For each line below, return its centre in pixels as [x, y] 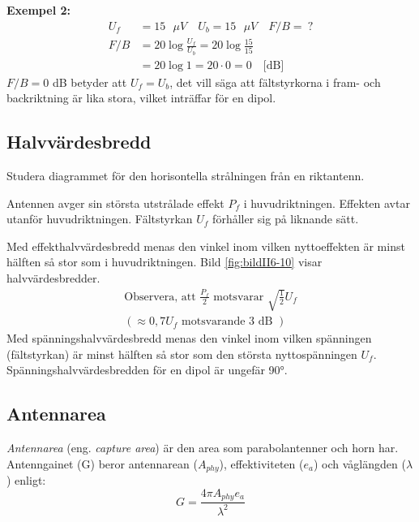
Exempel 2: [38, 10]
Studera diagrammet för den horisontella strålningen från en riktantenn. [186, 176]
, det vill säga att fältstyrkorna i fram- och [275, 82]
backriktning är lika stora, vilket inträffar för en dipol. [141, 98]
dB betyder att [90, 82]
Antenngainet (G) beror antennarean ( [102, 463]
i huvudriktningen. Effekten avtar [327, 203]
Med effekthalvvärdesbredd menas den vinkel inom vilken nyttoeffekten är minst [206, 246]
